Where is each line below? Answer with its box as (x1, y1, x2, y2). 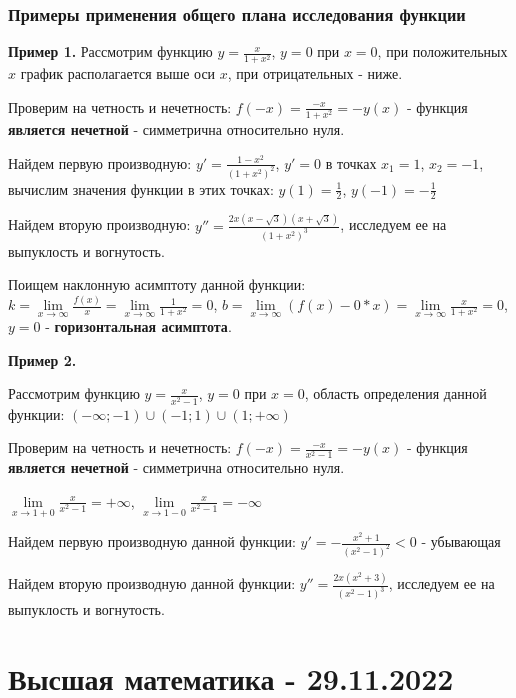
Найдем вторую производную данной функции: (8, 573, 296, 594)
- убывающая (421, 531, 501, 552)
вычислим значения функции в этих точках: (8, 178, 274, 199)
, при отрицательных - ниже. (227, 63, 403, 84)
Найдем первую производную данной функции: (8, 531, 296, 552)
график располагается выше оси (20, 63, 216, 84)
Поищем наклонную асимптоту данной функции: (8, 274, 306, 295)
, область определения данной (304, 383, 487, 404)
